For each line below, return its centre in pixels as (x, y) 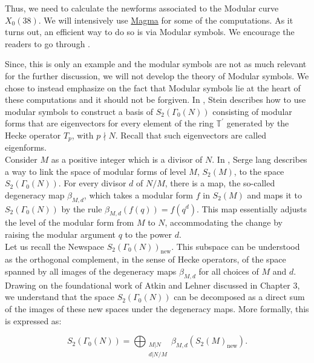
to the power (148, 234)
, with (83, 135)
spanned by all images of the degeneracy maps (91, 271)
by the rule (82, 208)
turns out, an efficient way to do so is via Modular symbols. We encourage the (150, 32)
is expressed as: (33, 320)
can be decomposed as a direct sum (239, 297)
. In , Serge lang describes (260, 159)
